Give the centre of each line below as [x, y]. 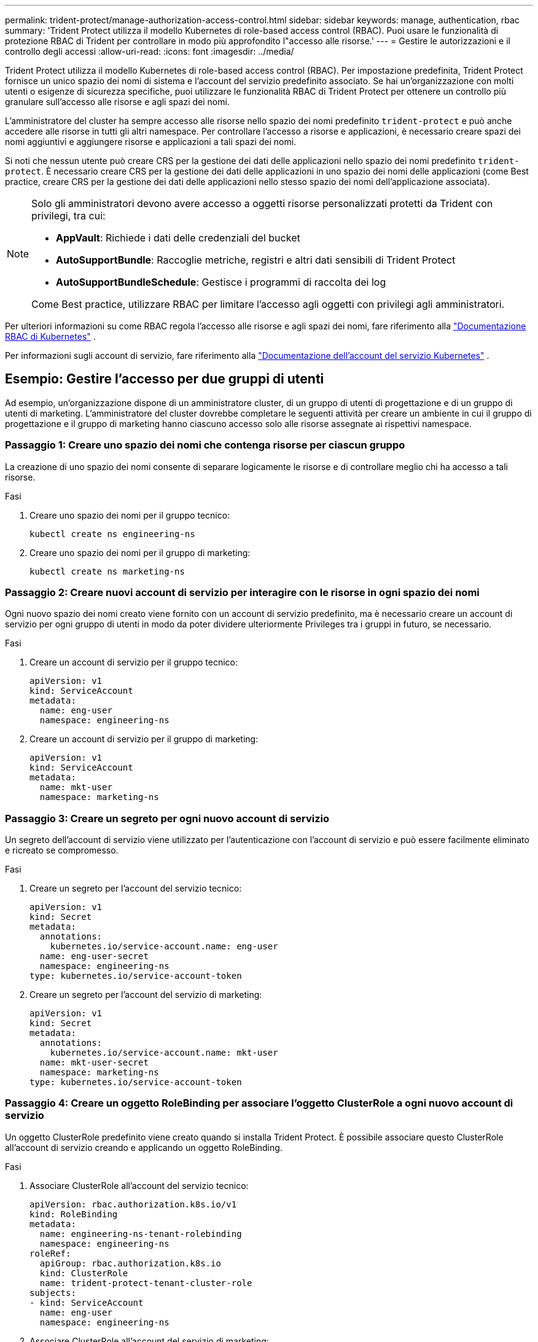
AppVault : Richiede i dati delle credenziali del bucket [178, 238]
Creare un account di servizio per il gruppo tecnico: [134, 662]
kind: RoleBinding [74, 1214]
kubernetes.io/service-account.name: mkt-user [164, 1053]
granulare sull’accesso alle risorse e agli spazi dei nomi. [117, 102]
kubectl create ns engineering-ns [112, 534]
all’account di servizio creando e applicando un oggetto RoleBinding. [144, 1147]
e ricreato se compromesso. [62, 850]
